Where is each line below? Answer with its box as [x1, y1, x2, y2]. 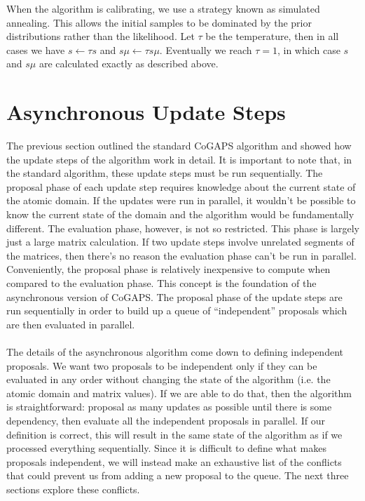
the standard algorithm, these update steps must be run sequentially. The [6, 166, 323, 180]
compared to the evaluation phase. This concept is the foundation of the [6, 276, 317, 290]
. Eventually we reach [159, 42, 252, 57]
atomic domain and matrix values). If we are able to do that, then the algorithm [6, 385, 352, 400]
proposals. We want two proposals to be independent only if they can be [6, 358, 317, 373]
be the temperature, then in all [205, 29, 339, 44]
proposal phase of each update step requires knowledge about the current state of [6, 179, 356, 194]
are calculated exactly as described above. [39, 56, 219, 71]
